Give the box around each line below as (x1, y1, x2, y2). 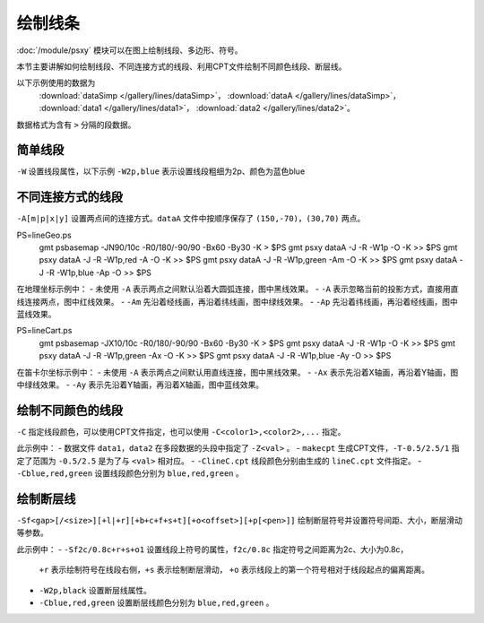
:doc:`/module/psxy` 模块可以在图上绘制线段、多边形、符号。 (16, 45, 243, 56)
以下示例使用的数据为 (16, 77, 96, 89)
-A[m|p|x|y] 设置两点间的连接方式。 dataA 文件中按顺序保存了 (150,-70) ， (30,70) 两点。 (16, 213, 366, 224)
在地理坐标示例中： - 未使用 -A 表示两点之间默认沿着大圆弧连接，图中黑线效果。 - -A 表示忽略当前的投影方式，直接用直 (16, 283, 459, 295)
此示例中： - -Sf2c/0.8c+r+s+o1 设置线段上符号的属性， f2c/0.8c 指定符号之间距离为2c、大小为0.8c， (16, 543, 409, 555)
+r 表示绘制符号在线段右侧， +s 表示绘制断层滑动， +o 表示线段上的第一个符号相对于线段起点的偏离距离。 (39, 565, 430, 575)
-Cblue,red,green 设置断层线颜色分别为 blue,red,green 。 (39, 597, 274, 608)
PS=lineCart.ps (16, 325, 73, 336)
